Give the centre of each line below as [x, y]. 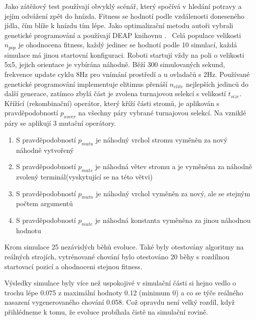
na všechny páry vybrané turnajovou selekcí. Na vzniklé [162, 113]
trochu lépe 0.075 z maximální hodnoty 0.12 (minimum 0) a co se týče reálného [124, 292]
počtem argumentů [44, 203]
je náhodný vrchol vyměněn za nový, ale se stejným [173, 193]
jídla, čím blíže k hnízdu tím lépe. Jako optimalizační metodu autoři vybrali [119, 25]
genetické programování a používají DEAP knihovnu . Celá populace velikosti [123, 35]
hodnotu [28, 230]
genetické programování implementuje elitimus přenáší [86, 84]
